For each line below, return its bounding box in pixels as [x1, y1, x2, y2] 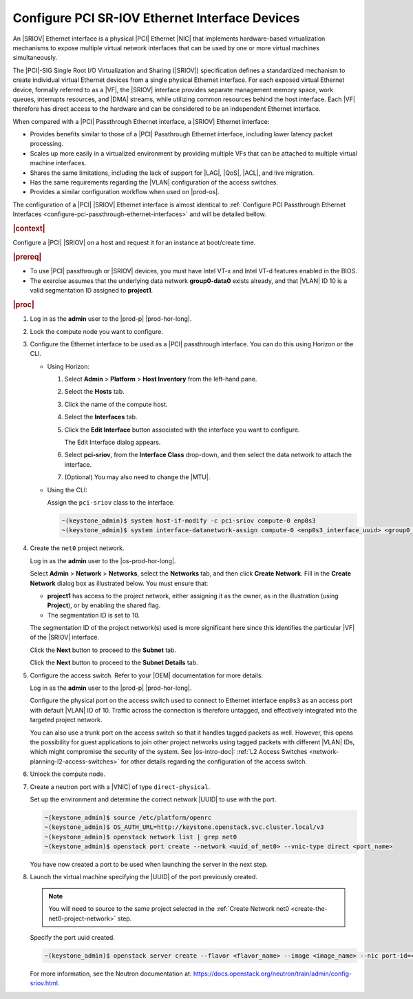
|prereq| [12, 252, 42, 262]
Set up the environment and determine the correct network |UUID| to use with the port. [30, 795, 277, 803]
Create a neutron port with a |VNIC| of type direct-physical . [30, 782, 210, 791]
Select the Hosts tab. [64, 388, 125, 396]
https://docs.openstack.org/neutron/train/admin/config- [193, 969, 352, 978]
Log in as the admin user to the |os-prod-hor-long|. [30, 556, 176, 565]
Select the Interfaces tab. [64, 413, 138, 421]
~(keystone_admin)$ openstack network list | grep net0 [44, 833, 237, 841]
